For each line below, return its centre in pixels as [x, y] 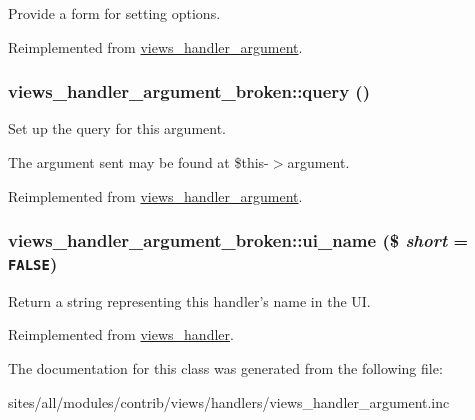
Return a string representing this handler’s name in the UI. [189, 300]
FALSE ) [33, 263]
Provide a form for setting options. [114, 13]
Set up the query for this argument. [117, 128]
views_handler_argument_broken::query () [189, 91]
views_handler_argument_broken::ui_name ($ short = [238, 240]
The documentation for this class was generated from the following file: [225, 368]
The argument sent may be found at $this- [138, 162]
